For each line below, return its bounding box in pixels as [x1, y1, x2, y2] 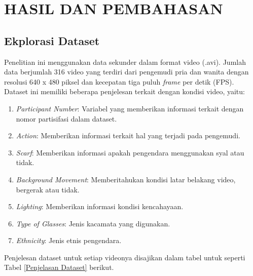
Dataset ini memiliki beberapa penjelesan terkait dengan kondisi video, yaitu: [4, 86, 245, 97]
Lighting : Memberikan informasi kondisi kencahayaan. [16, 201, 184, 212]
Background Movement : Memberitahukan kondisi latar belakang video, [16, 174, 236, 184]
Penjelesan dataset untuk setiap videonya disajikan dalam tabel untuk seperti [4, 252, 245, 262]
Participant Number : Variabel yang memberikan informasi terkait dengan [16, 103, 244, 113]
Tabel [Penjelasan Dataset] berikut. [4, 262, 114, 272]
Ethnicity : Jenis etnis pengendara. [16, 235, 122, 246]
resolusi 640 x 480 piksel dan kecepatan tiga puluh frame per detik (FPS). [4, 76, 234, 87]
